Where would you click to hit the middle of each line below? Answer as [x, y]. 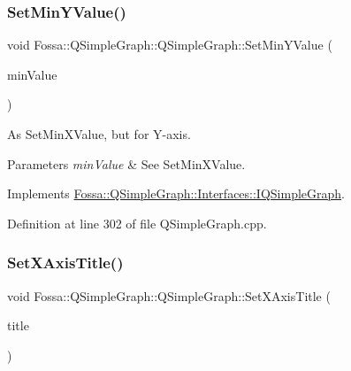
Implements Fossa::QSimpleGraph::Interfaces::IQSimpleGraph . [176, 193]
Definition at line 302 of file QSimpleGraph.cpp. [137, 223]
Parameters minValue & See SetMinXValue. [126, 163]
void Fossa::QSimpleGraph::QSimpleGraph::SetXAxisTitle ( [169, 295]
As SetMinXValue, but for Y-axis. [99, 134]
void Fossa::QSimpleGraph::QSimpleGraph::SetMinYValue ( [170, 45]
